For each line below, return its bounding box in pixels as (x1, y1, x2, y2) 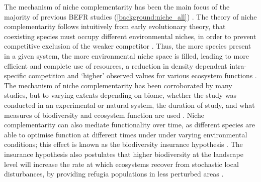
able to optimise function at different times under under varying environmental (4, 129, 247, 139)
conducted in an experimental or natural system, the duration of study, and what (4, 99, 255, 110)
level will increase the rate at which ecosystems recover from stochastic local (4, 158, 239, 169)
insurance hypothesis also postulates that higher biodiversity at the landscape (4, 148, 243, 159)
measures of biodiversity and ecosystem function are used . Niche (4, 109, 205, 120)
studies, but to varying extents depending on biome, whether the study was (4, 90, 237, 100)
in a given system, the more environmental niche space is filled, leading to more (4, 50, 249, 61)
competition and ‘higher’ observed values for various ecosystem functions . (28, 70, 257, 81)
